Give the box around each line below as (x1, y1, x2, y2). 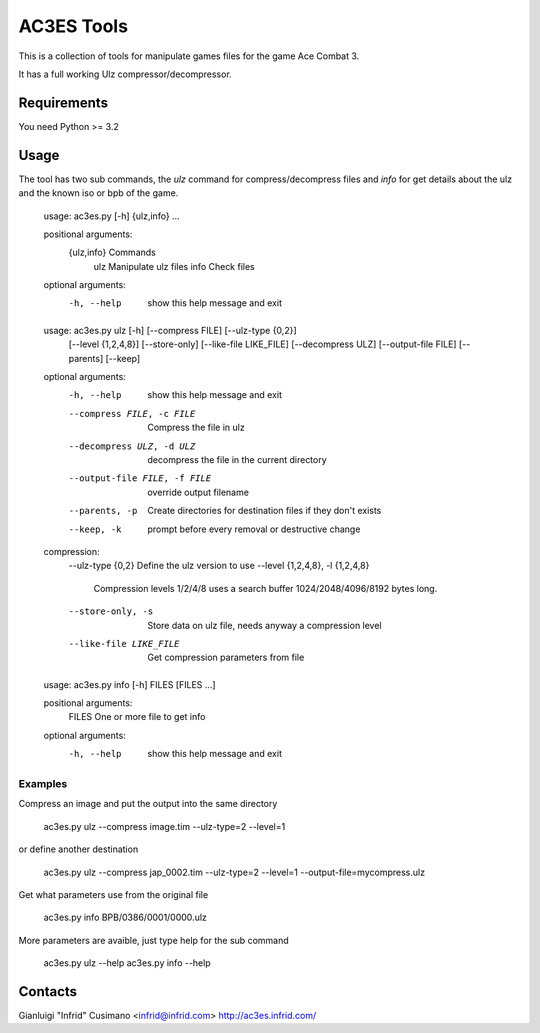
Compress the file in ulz (147, 421, 245, 434)
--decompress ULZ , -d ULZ (68, 440, 196, 452)
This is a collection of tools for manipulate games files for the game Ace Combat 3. (18, 50, 360, 62)
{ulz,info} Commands (68, 246, 157, 259)
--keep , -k (68, 523, 122, 535)
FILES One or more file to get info (68, 711, 206, 723)
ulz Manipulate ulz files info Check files (93, 260, 255, 272)
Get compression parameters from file (147, 651, 305, 664)
